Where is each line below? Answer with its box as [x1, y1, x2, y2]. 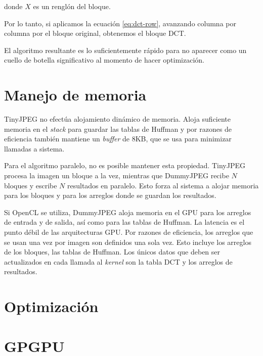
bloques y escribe [4, 180, 57, 190]
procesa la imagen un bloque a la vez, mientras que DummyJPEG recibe [4, 170, 229, 181]
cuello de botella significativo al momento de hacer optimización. [4, 55, 204, 65]
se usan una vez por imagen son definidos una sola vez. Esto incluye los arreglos [4, 236, 251, 247]
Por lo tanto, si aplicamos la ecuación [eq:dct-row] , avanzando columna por [4, 18, 236, 28]
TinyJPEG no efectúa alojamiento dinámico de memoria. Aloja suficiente [4, 114, 231, 124]
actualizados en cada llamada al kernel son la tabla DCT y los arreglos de [4, 256, 233, 267]
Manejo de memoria [4, 84, 147, 105]
